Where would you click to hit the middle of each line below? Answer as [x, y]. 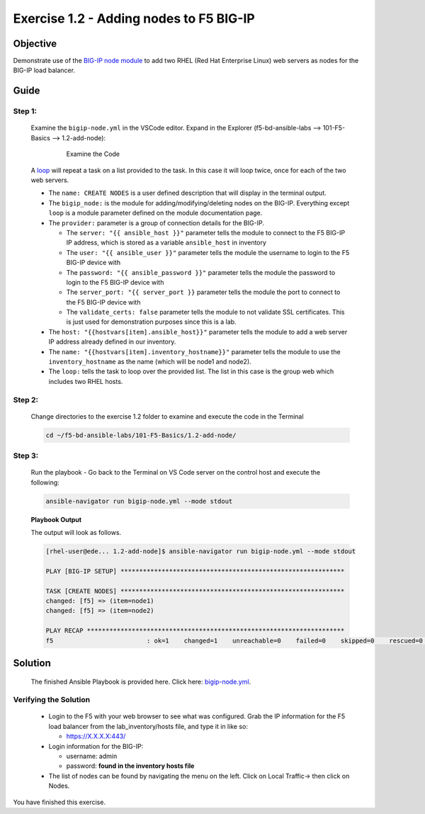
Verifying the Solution [52, 700]
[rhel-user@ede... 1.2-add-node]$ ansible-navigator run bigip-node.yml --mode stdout [201, 552]
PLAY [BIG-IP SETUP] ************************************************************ [195, 571]
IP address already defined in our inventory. [112, 342]
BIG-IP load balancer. [44, 70]
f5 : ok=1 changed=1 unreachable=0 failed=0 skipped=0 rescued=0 [234, 640]
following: [45, 482]
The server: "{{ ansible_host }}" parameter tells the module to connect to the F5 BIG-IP [206, 232]
